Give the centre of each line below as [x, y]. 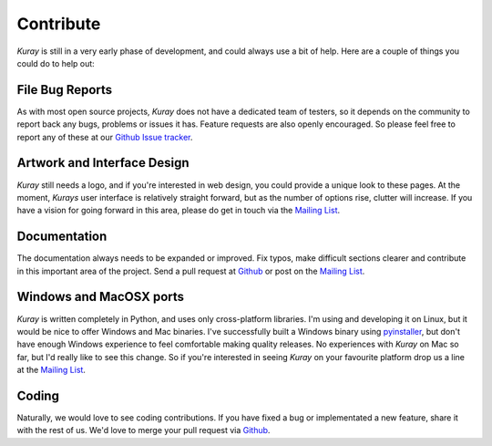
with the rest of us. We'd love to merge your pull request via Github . [143, 430]
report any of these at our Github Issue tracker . [105, 137]
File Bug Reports [65, 90]
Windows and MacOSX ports [101, 297]
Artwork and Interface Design [103, 163]
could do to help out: [56, 63]
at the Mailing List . [51, 370]
